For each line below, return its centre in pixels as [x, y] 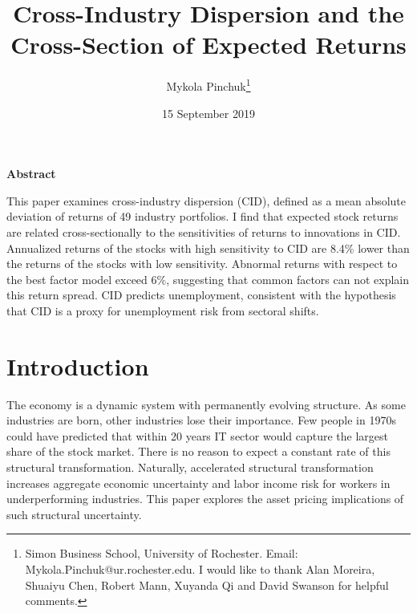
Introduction [78, 365]
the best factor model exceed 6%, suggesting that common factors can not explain [208, 279]
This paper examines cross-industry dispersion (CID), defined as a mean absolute [206, 200]
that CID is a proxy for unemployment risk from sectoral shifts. [163, 310]
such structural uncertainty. [74, 514]
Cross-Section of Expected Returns [208, 45]
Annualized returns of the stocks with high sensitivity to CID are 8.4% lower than [208, 248]
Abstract [31, 174]
